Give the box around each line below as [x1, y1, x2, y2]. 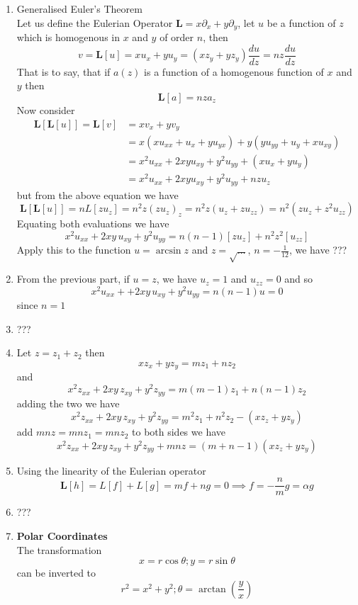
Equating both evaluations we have [16, 216, 169, 231]
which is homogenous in [16, 30, 121, 45]
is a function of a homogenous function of [144, 64, 324, 79]
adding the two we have [16, 395, 120, 410]
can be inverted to [16, 565, 96, 580]
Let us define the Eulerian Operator [16, 15, 173, 30]
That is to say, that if [16, 64, 111, 79]
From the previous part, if [16, 271, 130, 286]
